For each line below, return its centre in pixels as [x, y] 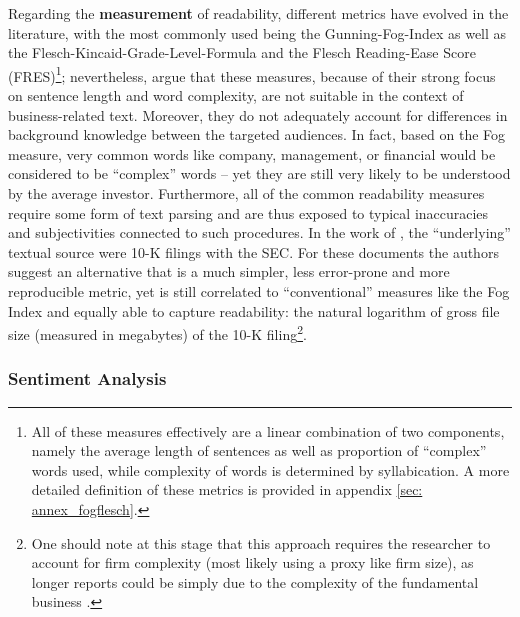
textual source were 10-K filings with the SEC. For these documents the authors [253, 251]
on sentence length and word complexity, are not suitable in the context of [236, 95]
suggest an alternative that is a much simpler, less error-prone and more [229, 271]
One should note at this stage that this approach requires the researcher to [261, 542]
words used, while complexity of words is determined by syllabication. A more [270, 469]
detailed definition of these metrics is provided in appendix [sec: [227, 489]
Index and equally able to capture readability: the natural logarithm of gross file [254, 310]
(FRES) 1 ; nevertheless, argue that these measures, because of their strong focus [252, 74]
